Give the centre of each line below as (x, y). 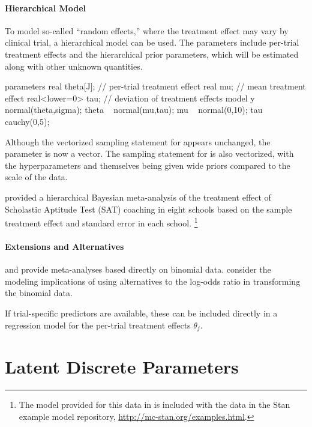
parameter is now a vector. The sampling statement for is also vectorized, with (149, 153)
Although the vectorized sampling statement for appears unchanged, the (138, 141)
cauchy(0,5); (27, 121)
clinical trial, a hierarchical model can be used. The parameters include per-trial (152, 42)
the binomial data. (39, 293)
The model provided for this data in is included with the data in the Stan (154, 404)
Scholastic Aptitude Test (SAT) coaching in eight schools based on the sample (148, 209)
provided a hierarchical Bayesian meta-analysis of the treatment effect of (138, 197)
